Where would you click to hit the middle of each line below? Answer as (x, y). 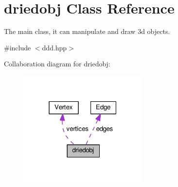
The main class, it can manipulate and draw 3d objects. (87, 31)
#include (18, 47)
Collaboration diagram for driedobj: (57, 64)
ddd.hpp (54, 47)
